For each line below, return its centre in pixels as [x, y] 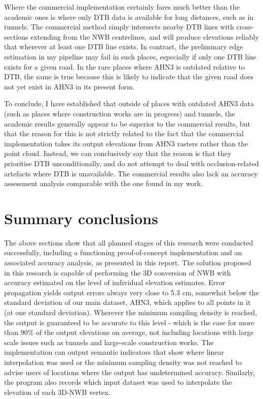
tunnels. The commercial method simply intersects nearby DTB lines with [119, 27]
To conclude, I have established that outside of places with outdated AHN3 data [129, 103]
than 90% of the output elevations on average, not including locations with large [129, 332]
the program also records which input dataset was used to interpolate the [118, 382]
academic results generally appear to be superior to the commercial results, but [127, 123]
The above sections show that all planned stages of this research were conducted [129, 242]
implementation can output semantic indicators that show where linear [114, 352]
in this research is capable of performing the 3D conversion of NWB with [118, 272]
